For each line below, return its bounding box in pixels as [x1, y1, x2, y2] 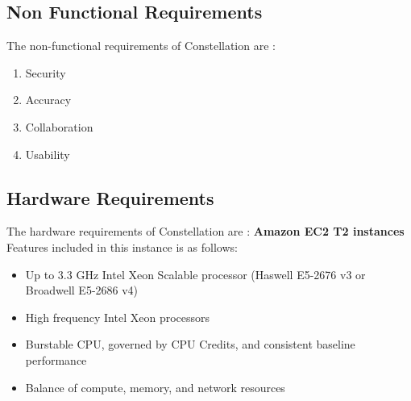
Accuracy [25, 91, 72, 108]
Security [25, 64, 66, 81]
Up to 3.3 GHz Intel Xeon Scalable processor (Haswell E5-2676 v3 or [25, 265, 366, 282]
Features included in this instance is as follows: [6, 238, 238, 255]
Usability [25, 145, 70, 162]
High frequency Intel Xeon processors [25, 308, 210, 325]
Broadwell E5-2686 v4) [25, 282, 139, 299]
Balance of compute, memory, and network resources [25, 378, 285, 395]
